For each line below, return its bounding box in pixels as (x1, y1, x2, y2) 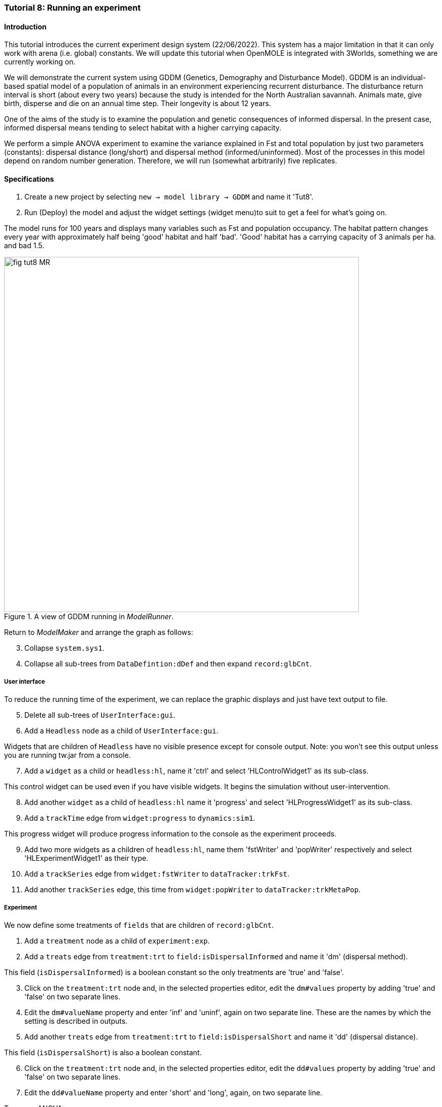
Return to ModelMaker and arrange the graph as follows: (4, 628, 193, 637)
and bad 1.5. (4, 241, 45, 250)
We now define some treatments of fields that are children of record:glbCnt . (4, 921, 274, 929)
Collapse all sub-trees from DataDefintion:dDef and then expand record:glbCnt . (24, 659, 312, 668)
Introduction (4, 22, 47, 31)
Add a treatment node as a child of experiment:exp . (24, 936, 210, 945)
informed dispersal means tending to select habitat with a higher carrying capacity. (4, 123, 281, 132)
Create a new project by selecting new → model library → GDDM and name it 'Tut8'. (24, 192, 314, 202)
